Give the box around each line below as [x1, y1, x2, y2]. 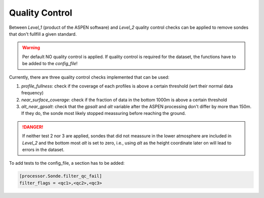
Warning [22, 44, 40, 51]
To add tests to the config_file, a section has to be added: [9, 160, 125, 166]
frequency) [21, 90, 44, 96]
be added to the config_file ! [22, 61, 78, 66]
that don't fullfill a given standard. [9, 31, 77, 37]
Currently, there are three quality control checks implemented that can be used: [9, 74, 170, 80]
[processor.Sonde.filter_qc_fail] [19, 174, 102, 179]
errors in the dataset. [22, 147, 65, 153]
